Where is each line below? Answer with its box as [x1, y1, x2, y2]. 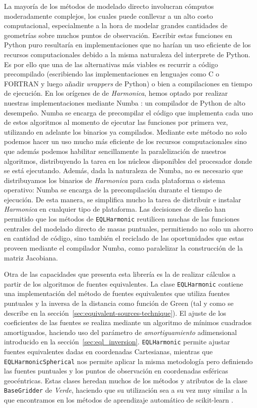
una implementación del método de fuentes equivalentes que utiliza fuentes [4, 288, 230, 298]
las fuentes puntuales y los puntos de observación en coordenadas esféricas [4, 366, 228, 376]
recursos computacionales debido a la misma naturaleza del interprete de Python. [4, 49, 251, 59]
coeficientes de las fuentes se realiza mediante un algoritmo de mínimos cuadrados [4, 317, 252, 328]
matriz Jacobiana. [4, 252, 58, 262]
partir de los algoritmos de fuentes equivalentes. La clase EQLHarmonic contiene [4, 278, 243, 289]
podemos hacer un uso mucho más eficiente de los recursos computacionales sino [4, 136, 247, 147]
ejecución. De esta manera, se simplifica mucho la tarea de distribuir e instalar [4, 194, 241, 204]
